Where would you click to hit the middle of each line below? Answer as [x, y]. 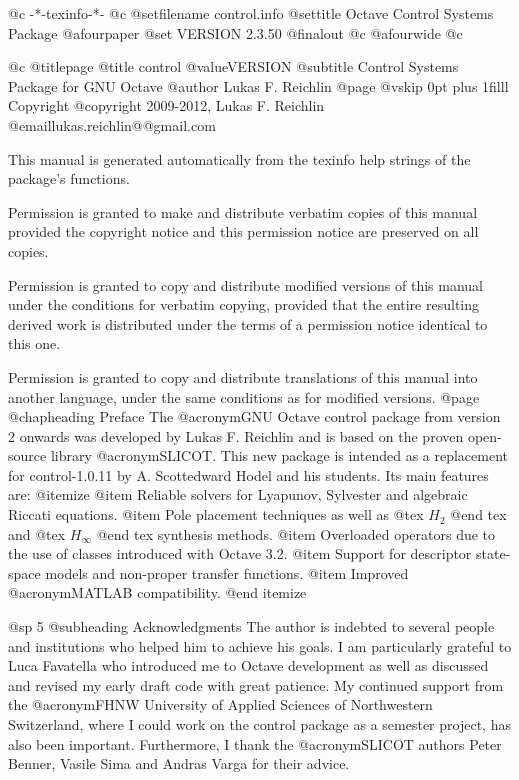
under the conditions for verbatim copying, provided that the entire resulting [244, 304]
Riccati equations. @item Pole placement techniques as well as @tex [216, 514]
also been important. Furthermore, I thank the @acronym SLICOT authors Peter [255, 743]
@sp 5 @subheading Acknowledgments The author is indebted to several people [251, 626]
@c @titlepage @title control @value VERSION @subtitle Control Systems [233, 66]
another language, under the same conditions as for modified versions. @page [244, 396]
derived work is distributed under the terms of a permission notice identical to [248, 323]
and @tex [37, 533]
